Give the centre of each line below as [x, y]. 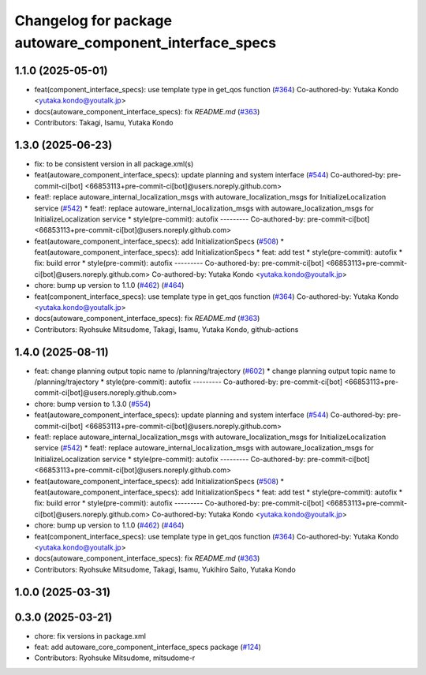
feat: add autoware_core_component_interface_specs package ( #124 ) [148, 647]
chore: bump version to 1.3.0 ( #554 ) [93, 404]
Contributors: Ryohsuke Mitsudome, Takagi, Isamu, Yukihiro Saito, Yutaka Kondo [165, 569]
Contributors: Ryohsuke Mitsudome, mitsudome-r [115, 658]
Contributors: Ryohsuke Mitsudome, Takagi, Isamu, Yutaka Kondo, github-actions [166, 329]
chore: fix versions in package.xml [90, 636]
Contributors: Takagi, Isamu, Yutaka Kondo [104, 123]
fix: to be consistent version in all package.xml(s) [114, 164]
